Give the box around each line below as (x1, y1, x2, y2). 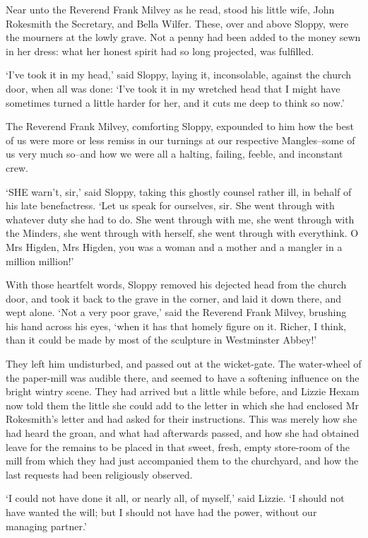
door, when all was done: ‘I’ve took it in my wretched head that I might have (6, 81, 340, 95)
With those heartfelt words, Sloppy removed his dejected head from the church (6, 277, 347, 292)
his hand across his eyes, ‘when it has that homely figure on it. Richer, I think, (6, 318, 347, 333)
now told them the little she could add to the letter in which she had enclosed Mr (6, 397, 360, 412)
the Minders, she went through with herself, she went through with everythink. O (6, 226, 359, 240)
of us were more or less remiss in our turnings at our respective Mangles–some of (6, 132, 355, 147)
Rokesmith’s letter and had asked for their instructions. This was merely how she (6, 411, 357, 426)
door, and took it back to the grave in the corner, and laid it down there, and (6, 291, 342, 305)
